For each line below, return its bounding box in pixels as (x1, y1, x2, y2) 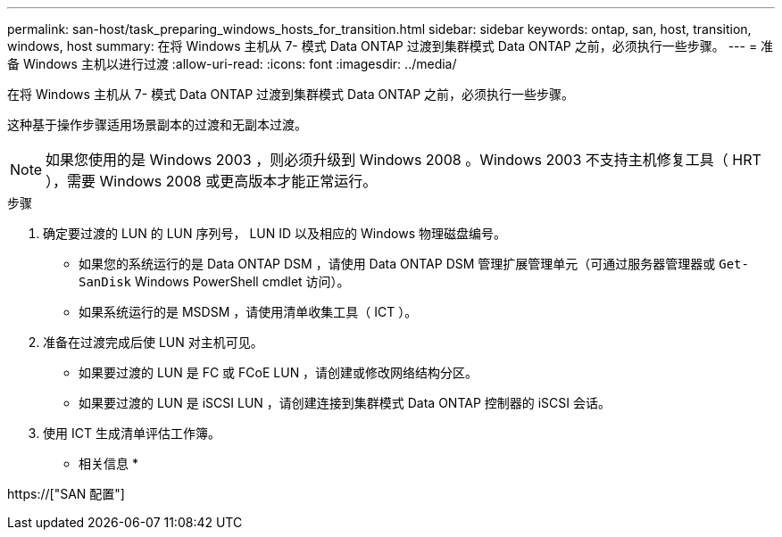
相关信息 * (79, 456, 138, 471)
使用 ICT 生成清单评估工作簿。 (43, 425, 220, 441)
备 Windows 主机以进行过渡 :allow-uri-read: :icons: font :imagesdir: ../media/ (7, 56, 457, 71)
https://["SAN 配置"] (7, 486, 125, 501)
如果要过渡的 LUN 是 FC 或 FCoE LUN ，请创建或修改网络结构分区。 (79, 365, 478, 380)
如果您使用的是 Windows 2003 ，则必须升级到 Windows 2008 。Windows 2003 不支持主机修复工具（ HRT (46, 151, 761, 169)
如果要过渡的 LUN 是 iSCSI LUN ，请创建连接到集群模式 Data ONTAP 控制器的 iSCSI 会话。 (79, 395, 611, 410)
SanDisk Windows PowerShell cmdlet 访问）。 (79, 274, 350, 289)
